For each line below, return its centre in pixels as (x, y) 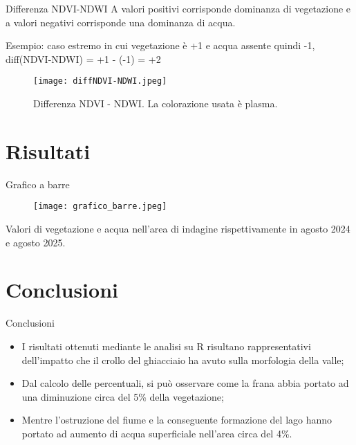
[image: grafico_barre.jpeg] (100, 207)
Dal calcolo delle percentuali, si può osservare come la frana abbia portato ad (185, 383)
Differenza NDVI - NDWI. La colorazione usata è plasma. (156, 103)
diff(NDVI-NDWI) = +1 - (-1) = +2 (83, 58)
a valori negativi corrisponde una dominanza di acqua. (121, 22)
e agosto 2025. (36, 242)
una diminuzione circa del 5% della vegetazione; (123, 396)
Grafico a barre (38, 184)
